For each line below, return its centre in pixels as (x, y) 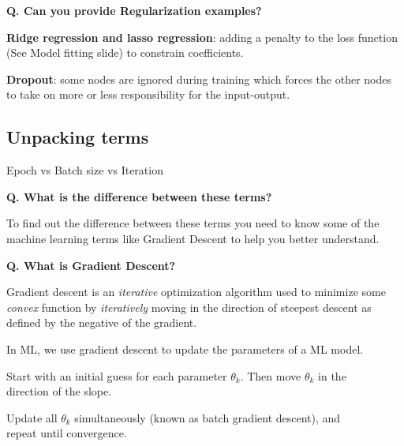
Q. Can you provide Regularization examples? (134, 10)
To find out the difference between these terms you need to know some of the (193, 223)
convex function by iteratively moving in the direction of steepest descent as (189, 307)
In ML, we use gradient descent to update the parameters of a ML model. (185, 349)
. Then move (271, 375)
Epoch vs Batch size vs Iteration (85, 170)
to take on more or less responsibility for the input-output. (148, 94)
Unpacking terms (78, 137)
